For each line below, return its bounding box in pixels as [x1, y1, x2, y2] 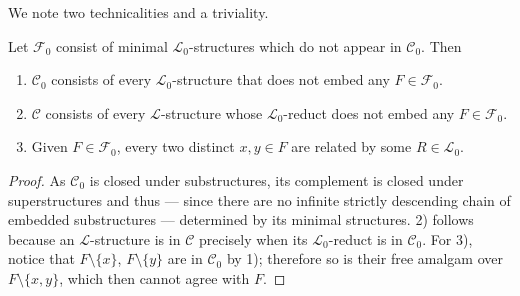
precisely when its [198, 228, 308, 249]
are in [167, 248, 203, 269]
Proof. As [8, 169, 66, 190]
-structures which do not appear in [188, 35, 402, 56]
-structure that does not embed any [172, 69, 390, 90]
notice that [8, 248, 75, 269]
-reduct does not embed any [283, 102, 455, 123]
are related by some [291, 136, 412, 157]
